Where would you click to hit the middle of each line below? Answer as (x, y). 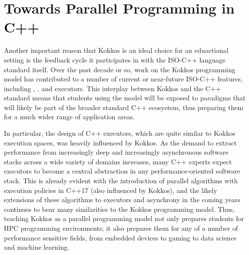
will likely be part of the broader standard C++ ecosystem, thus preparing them (124, 107)
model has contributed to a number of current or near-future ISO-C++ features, (123, 79)
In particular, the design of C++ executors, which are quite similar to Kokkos (120, 133)
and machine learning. (37, 247)
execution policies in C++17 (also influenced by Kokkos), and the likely (111, 190)
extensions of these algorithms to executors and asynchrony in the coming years (122, 199)
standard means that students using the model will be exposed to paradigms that (125, 98)
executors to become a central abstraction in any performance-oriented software (122, 171)
